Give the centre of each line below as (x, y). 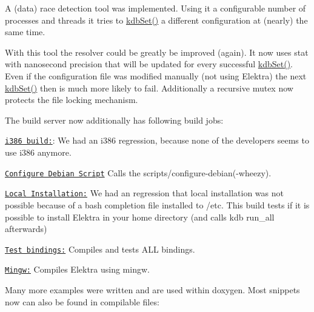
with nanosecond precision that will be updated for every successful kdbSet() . (149, 64)
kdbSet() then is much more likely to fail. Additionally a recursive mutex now (149, 88)
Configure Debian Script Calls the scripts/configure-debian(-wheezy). (138, 172)
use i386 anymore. (38, 152)
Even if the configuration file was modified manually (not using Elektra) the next (156, 75)
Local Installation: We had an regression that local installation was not (144, 193)
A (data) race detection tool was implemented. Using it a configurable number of (155, 8)
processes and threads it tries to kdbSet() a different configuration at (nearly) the (156, 20)
